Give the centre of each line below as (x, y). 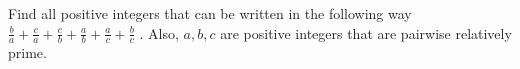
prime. (27, 52)
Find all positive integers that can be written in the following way (210, 13)
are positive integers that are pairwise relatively (366, 32)
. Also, (159, 32)
